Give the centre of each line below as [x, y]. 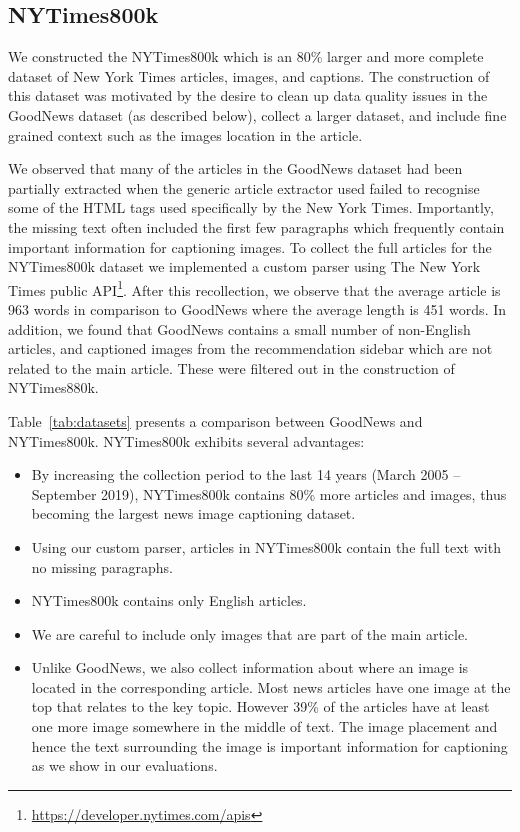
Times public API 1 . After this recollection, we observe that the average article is [254, 288]
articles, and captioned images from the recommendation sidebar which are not [250, 348]
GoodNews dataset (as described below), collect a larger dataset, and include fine [257, 114]
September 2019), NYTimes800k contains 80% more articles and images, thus [269, 493]
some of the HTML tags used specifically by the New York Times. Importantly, [251, 207]
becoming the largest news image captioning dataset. [193, 513]
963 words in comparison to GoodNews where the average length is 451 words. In [257, 308]
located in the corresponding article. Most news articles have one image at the [271, 686]
